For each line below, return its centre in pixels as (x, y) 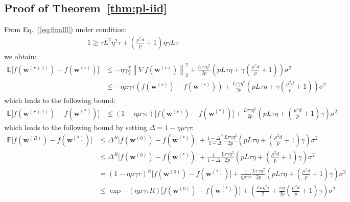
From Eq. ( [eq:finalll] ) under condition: (66, 29)
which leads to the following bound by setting (76, 127)
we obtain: (20, 56)
